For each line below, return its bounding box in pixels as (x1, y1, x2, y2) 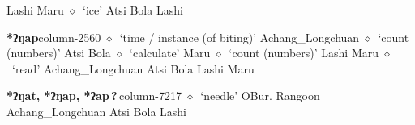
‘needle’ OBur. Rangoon (200, 87, 320, 104)
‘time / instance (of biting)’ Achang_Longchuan (119, 28, 360, 45)
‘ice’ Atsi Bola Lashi (83, 2, 183, 18)
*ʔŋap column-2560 (6, 28, 101, 45)
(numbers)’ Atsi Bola (6, 44, 111, 61)
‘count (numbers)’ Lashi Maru (229, 44, 379, 61)
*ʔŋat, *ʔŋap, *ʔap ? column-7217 (6, 87, 182, 104)
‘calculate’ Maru (130, 44, 211, 61)
